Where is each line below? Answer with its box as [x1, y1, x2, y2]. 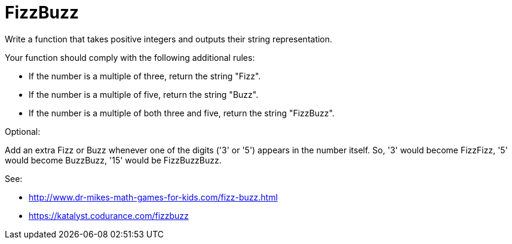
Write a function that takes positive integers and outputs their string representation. [5, 33, 333, 44]
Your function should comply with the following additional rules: [5, 52, 255, 63]
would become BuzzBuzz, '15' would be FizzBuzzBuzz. [5, 155, 222, 165]
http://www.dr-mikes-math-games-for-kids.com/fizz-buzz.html [29, 192, 278, 202]
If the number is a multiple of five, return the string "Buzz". [29, 89, 259, 100]
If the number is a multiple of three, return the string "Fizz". [29, 70, 261, 81]
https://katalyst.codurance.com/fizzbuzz [29, 210, 189, 221]
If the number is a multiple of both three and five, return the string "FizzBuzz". [29, 107, 335, 118]
